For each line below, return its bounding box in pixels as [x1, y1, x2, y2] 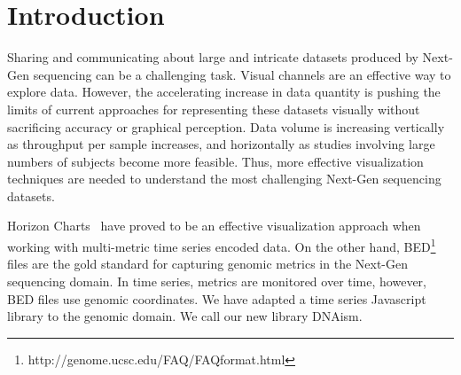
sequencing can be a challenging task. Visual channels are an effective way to [33, 65, 451, 83]
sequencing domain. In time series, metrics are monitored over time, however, [7, 271, 426, 290]
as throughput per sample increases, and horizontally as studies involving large [7, 135, 435, 153]
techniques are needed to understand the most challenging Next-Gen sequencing [7, 169, 441, 188]
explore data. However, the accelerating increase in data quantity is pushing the [7, 82, 441, 101]
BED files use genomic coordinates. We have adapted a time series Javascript [7, 289, 426, 308]
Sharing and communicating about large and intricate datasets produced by [7, 48, 418, 66]
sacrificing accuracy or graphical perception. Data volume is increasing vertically [7, 117, 445, 136]
